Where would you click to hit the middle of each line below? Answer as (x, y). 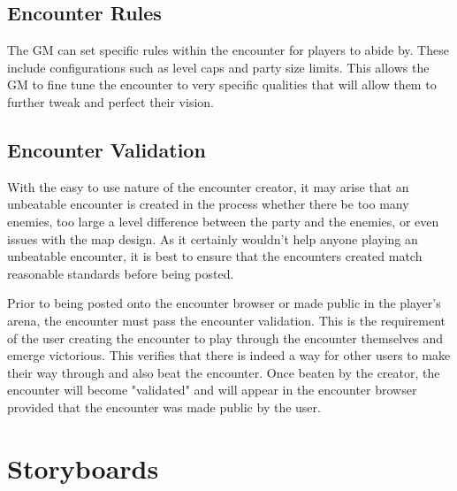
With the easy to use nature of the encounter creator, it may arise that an (208, 186)
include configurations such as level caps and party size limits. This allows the (218, 67)
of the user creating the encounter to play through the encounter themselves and (225, 338)
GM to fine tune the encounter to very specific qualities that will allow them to (222, 84)
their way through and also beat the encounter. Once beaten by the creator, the (224, 372)
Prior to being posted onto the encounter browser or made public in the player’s (224, 303)
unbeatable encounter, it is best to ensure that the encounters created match (215, 256)
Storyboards (83, 468)
